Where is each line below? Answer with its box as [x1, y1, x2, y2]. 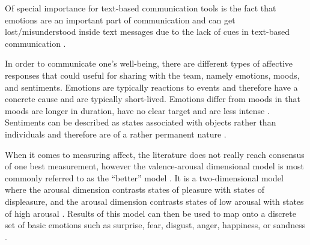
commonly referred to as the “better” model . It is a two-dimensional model [5, 171, 284, 184]
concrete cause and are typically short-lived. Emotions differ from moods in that [5, 92, 300, 105]
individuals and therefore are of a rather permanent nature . [5, 127, 226, 140]
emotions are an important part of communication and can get [5, 13, 236, 26]
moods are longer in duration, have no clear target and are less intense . [5, 104, 270, 116]
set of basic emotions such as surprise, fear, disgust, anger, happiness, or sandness [5, 219, 306, 231]
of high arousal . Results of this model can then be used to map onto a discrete [5, 207, 296, 219]
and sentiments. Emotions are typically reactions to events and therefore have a [5, 80, 298, 93]
